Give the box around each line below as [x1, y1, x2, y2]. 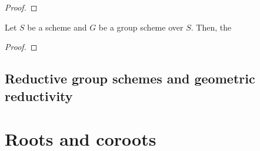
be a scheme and [27, 21, 87, 33]
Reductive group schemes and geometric [5, 69, 255, 88]
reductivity [5, 86, 73, 105]
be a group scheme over [98, 21, 184, 33]
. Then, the [191, 21, 232, 33]
